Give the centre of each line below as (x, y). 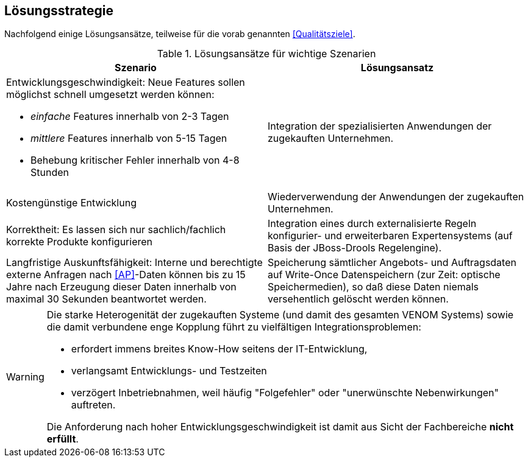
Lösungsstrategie (59, 11)
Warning (25, 377)
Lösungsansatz (397, 68)
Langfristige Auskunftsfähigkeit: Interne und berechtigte (134, 263)
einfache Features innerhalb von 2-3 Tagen (130, 117)
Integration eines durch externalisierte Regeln (372, 224)
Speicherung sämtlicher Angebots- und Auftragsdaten (392, 263)
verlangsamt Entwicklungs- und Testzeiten (169, 371)
